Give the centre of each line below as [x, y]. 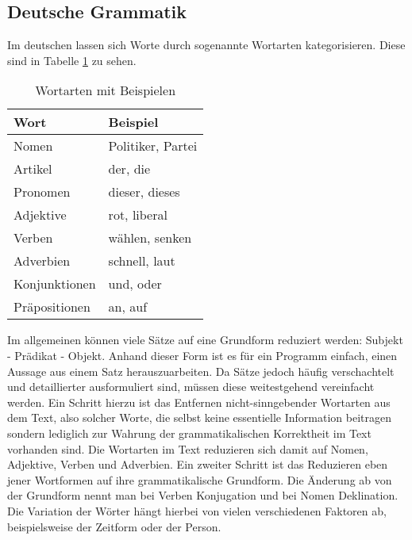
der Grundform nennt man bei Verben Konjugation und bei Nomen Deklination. [203, 495]
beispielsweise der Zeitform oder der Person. [114, 526]
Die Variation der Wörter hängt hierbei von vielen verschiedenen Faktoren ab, [197, 510]
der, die [129, 169]
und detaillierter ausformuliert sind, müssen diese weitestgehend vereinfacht [191, 387]
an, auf [128, 307]
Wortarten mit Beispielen [106, 90]
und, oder [135, 284]
